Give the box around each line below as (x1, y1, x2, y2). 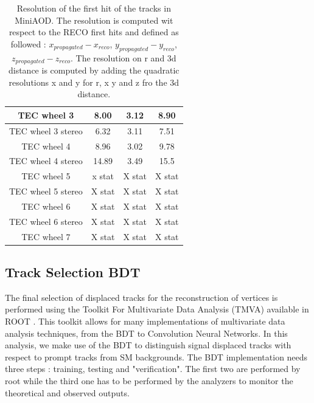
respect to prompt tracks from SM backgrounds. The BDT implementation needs (5, 350, 308, 363)
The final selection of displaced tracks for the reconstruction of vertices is (5, 291, 278, 303)
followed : (10, 37, 46, 50)
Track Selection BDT (5, 263, 141, 281)
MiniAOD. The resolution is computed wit (15, 13, 173, 26)
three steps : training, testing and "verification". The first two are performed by (5, 362, 301, 375)
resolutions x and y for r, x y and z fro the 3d (9, 75, 180, 88)
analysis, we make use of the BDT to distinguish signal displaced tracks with (5, 339, 291, 351)
